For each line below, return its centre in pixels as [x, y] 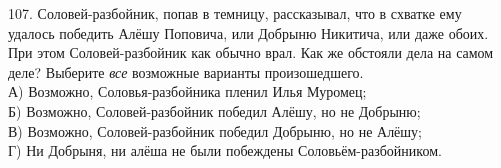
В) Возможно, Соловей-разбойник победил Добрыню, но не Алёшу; [215, 130]
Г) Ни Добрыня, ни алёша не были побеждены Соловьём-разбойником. [225, 150]
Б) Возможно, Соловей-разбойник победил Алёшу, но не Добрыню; [214, 110]
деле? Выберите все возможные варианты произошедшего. [186, 71]
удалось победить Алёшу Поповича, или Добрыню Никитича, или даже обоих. [248, 32]
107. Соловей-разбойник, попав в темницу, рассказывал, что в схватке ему [235, 13]
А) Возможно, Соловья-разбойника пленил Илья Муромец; [187, 91]
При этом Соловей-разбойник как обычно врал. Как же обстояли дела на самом [251, 52]
